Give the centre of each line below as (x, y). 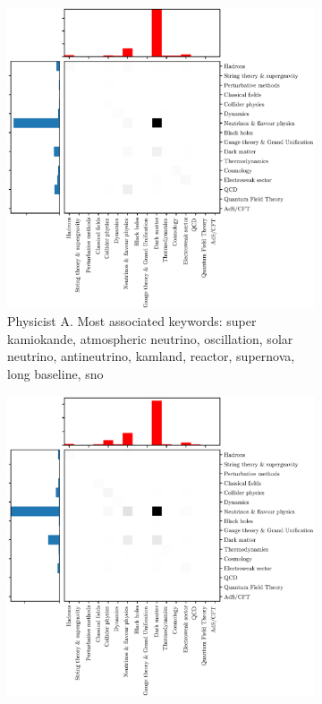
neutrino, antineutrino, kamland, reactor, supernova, (151, 356)
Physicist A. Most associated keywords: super (132, 321)
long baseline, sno (55, 373)
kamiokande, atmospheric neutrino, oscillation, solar (150, 338)
